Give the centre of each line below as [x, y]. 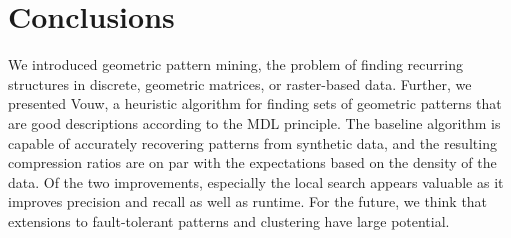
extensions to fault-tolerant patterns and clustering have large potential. [229, 220]
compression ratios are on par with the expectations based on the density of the [252, 162]
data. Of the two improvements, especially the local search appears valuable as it [256, 181]
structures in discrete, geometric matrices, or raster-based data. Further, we [240, 83]
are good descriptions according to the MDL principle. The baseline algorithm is [254, 122]
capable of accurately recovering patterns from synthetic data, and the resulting [252, 142]
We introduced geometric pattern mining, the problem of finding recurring [235, 64]
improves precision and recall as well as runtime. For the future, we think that [248, 201]
